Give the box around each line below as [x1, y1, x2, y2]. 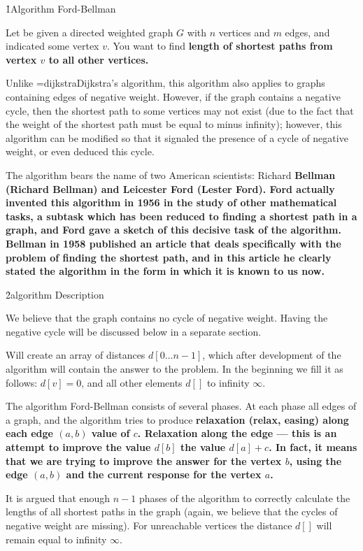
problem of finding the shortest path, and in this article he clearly [6, 250, 332, 264]
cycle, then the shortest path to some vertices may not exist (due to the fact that [6, 103, 354, 117]
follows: [6, 375, 38, 389]
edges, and [285, 24, 330, 39]
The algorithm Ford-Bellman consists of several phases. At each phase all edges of [6, 399, 357, 413]
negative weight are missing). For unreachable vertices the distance [6, 518, 292, 532]
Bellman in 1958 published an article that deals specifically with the [6, 236, 341, 250]
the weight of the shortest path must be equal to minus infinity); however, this [6, 117, 342, 131]
